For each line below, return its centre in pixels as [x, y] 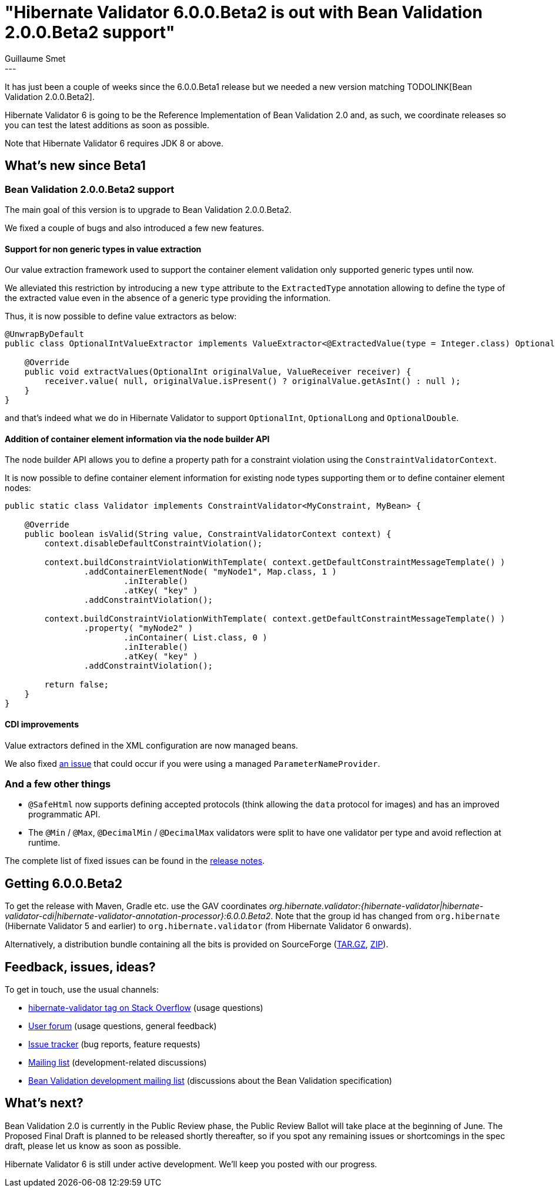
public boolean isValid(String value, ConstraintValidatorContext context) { [208, 534]
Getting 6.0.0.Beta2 [63, 883]
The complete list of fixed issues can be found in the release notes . [135, 861]
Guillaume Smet [35, 58]
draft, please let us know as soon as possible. [93, 1146]
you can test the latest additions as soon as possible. [107, 125]
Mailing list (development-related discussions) [118, 1063]
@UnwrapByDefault [44, 334]
